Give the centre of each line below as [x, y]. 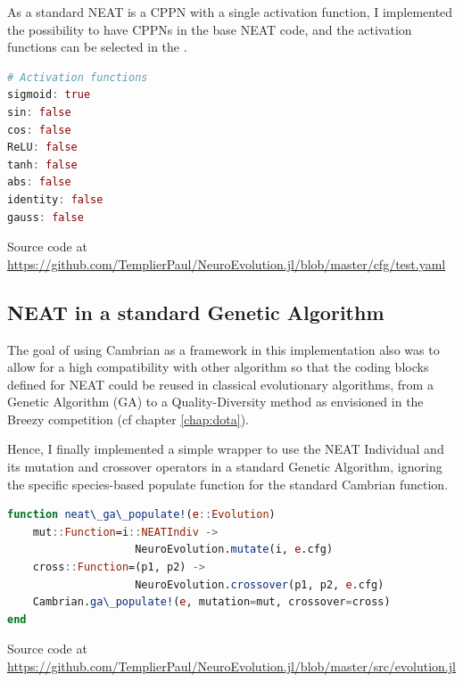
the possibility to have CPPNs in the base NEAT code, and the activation [210, 29]
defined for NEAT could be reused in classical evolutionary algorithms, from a [220, 384]
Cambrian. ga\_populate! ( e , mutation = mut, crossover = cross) [211, 602]
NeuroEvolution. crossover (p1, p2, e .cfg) [260, 584]
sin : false [39, 112]
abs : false [39, 182]
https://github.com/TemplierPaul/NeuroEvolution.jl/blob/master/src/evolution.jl [231, 666]
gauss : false [45, 217]
